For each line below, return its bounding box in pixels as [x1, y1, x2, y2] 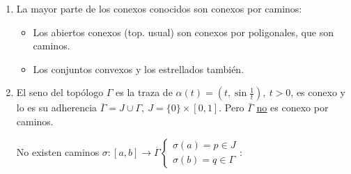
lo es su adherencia [16, 100, 97, 115]
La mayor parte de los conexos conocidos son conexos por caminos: [16, 1, 302, 15]
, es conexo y [290, 85, 345, 100]
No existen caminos [16, 144, 100, 159]
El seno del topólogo [16, 85, 104, 100]
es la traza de [116, 85, 173, 100]
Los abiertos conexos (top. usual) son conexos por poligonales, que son [33, 24, 334, 39]
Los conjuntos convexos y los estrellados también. [33, 61, 244, 76]
